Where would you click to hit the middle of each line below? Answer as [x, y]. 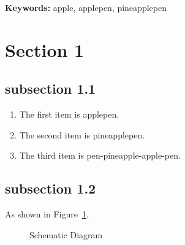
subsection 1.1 [51, 89]
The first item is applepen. [69, 114]
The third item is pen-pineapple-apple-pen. [100, 155]
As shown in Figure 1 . [47, 214]
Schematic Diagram [66, 234]
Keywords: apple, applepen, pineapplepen [86, 7]
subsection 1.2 [51, 188]
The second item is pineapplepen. [82, 134]
